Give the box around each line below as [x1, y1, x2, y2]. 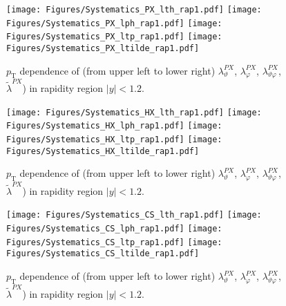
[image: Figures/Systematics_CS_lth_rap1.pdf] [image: [6, 210, 262, 220]
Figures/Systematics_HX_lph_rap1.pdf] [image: [6, 121, 222, 131]
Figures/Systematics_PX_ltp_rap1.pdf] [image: [6, 32, 222, 42]
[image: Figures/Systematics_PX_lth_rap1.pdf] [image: [6, 5, 262, 15]
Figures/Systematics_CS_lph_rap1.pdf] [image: [6, 224, 222, 234]
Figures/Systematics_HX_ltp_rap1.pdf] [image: [6, 135, 222, 145]
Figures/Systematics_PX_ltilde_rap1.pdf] [6, 43, 200, 53]
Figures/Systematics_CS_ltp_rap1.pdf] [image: [6, 237, 222, 247]
